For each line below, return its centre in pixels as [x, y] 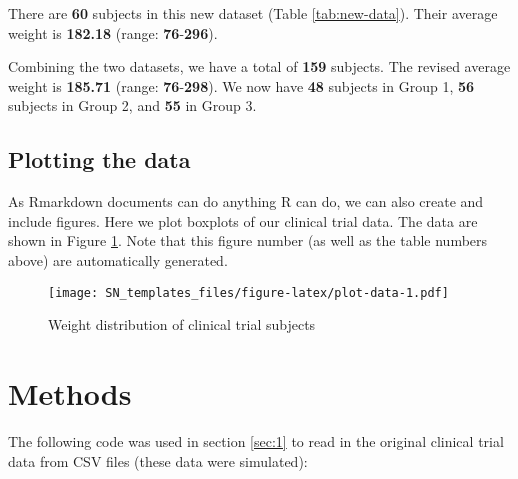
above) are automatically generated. [118, 259]
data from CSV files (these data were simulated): [158, 460]
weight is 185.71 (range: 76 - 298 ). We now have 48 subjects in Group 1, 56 [241, 85]
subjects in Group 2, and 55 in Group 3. [132, 105]
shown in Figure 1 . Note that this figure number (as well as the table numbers [248, 240]
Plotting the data [99, 159]
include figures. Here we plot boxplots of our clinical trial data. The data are [243, 220]
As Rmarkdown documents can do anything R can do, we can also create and [246, 201]
